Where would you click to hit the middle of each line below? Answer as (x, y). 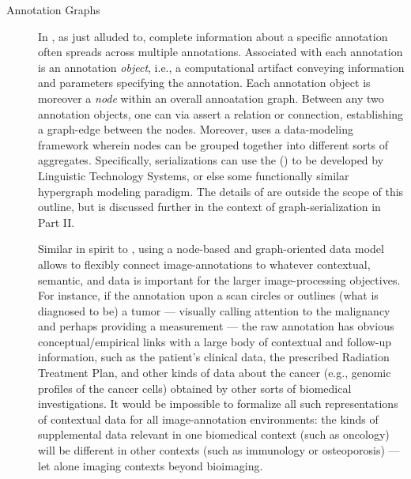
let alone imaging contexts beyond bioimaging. (151, 465)
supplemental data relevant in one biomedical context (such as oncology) (214, 434)
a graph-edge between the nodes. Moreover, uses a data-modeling (196, 129)
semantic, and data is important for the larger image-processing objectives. (219, 279)
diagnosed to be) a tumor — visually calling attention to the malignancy (214, 310)
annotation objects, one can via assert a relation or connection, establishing (221, 113)
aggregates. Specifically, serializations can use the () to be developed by (211, 160)
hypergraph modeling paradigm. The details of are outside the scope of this (221, 191)
